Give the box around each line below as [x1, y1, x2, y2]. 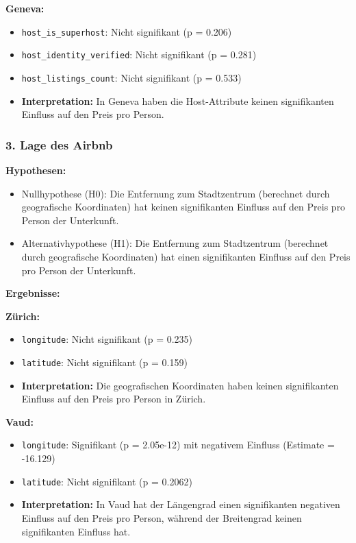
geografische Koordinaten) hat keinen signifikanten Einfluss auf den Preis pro [21, 200, 346, 214]
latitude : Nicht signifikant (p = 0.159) [21, 354, 188, 369]
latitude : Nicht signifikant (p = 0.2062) [21, 474, 192, 488]
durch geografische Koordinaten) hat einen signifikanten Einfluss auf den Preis [21, 249, 351, 263]
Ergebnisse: [5, 286, 60, 300]
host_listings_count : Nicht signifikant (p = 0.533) [21, 70, 242, 84]
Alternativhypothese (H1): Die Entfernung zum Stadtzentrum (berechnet [21, 236, 329, 250]
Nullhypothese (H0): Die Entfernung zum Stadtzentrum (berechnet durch [21, 186, 330, 200]
